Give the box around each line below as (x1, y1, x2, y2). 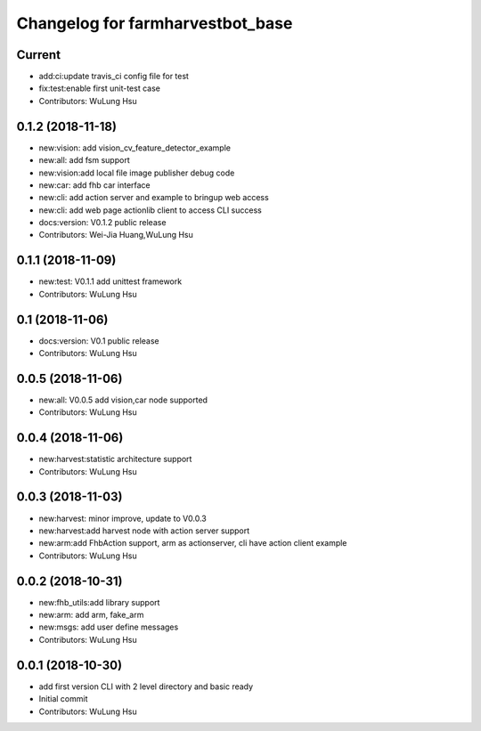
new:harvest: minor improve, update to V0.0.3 (38, 513, 207, 524)
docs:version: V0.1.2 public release (38, 217, 167, 228)
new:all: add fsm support (38, 155, 130, 166)
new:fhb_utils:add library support (38, 597, 160, 607)
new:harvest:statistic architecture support (38, 454, 192, 465)
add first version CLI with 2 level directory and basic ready (38, 681, 254, 692)
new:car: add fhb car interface (38, 179, 151, 191)
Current (16, 47, 61, 62)
